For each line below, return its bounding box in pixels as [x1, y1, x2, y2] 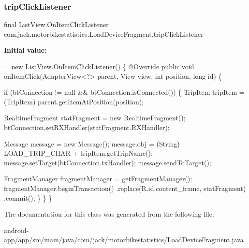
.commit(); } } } [4, 192, 52, 203]
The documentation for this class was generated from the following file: [4, 209, 214, 219]
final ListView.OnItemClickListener [4, 19, 109, 29]
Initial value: [4, 45, 47, 55]
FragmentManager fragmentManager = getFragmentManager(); [4, 174, 192, 184]
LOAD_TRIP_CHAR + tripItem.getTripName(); [4, 148, 153, 158]
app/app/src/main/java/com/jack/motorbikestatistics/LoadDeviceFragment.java [4, 234, 244, 245]
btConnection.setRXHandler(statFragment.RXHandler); [4, 122, 170, 132]
